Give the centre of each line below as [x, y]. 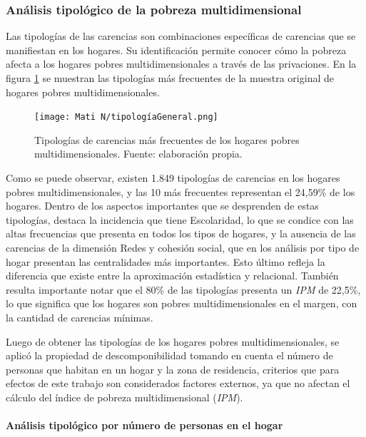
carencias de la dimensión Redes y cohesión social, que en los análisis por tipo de [183, 247]
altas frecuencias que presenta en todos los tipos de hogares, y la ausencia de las [181, 233]
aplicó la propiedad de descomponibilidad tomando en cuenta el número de [169, 355]
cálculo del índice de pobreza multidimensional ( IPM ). [124, 397]
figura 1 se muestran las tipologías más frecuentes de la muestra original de [170, 78]
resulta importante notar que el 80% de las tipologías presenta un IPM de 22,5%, [183, 289]
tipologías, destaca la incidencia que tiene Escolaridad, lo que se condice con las [180, 219]
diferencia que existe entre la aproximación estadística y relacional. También [172, 276]
